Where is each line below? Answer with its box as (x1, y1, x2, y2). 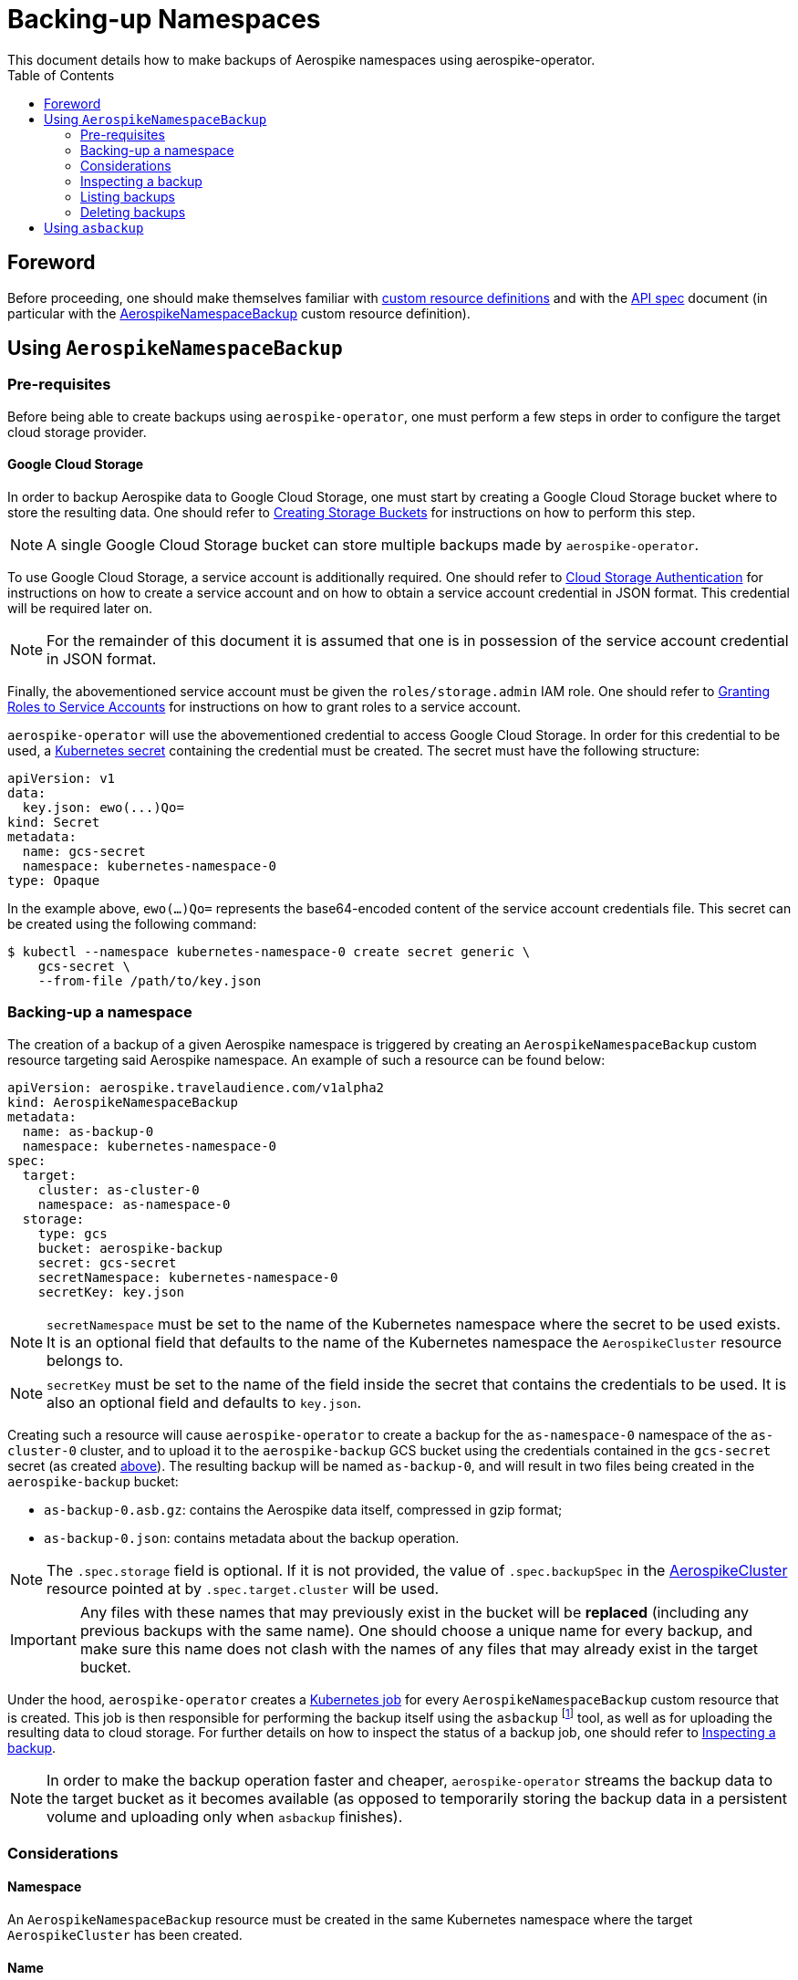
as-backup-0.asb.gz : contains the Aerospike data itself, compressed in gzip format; (44, 1501, 563, 1517)
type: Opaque (7, 873, 100, 889)
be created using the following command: (7, 916, 257, 933)
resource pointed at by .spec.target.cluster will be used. (47, 1579, 440, 1598)
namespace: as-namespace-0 (37, 1196, 231, 1212)
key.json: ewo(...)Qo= (22, 800, 184, 816)
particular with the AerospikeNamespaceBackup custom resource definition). (7, 305, 471, 321)
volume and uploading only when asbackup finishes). (47, 1808, 403, 1827)
